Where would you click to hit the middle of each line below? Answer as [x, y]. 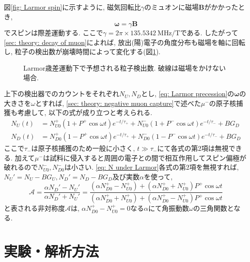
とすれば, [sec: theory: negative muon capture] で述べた [118, 103]
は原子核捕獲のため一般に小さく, [83, 148]
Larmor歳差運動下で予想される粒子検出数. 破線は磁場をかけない [125, 67]
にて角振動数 [168, 208]
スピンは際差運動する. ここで [57, 33]
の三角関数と [213, 208]
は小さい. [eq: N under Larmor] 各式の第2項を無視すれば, [151, 167]
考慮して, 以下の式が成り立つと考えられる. [85, 112]
